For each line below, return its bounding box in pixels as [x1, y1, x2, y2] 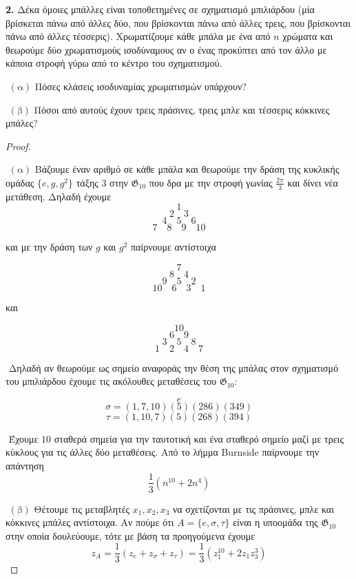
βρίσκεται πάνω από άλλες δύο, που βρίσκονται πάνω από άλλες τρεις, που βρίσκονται [6, 15, 350, 30]
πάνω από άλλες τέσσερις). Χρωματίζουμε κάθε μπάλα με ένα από [6, 29, 271, 43]
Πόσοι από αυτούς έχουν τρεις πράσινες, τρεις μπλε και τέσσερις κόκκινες [34, 102, 330, 116]
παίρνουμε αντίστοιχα [131, 240, 216, 254]
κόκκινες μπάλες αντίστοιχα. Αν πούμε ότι [6, 515, 174, 529]
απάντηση [6, 458, 44, 472]
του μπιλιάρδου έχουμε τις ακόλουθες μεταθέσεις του [6, 374, 217, 388]
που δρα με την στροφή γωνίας [149, 175, 273, 189]
